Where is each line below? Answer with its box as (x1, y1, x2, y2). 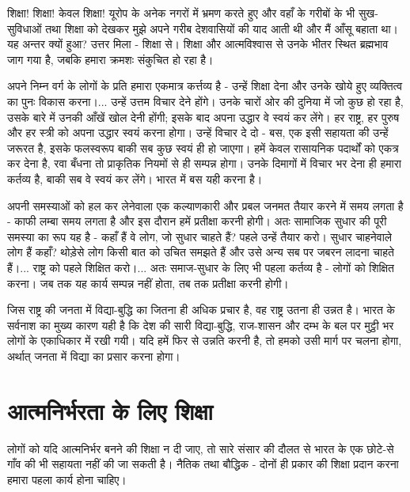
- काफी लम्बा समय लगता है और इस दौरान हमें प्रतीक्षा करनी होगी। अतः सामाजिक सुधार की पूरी (7, 213, 387, 229)
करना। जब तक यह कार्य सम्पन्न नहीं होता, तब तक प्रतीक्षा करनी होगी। (7, 274, 289, 291)
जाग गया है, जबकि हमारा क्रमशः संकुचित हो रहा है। (7, 51, 214, 67)
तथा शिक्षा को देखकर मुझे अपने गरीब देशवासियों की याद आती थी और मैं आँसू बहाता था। (45, 20, 399, 36)
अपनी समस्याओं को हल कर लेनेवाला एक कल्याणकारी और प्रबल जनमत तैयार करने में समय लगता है (7, 197, 404, 214)
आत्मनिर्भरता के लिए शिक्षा (7, 394, 213, 426)
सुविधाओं (7, 20, 42, 36)
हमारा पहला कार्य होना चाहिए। (7, 471, 127, 487)
